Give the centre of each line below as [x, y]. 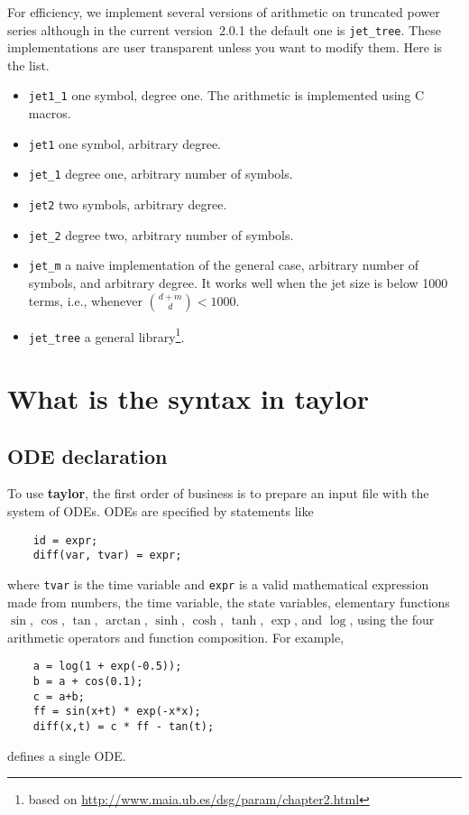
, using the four [392, 620]
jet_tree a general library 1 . [106, 335]
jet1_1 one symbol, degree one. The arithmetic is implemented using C [226, 95]
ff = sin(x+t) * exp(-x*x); [117, 712]
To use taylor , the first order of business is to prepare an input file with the [218, 493]
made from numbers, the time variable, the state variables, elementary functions [229, 602]
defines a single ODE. [67, 755]
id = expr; [65, 540]
